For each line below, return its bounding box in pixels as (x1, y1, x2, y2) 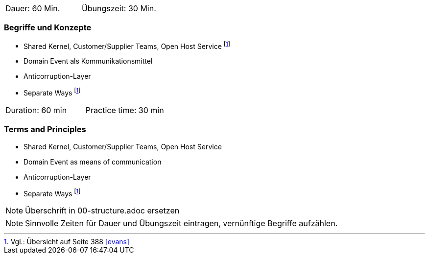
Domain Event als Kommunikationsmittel (24, 57, 153, 66)
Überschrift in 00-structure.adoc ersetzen (25, 206, 180, 216)
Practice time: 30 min (85, 105, 164, 116)
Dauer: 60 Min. (5, 3, 60, 13)
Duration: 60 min (5, 105, 67, 116)
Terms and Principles (4, 124, 86, 135)
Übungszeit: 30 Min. (81, 3, 156, 13)
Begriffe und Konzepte (4, 23, 92, 33)
